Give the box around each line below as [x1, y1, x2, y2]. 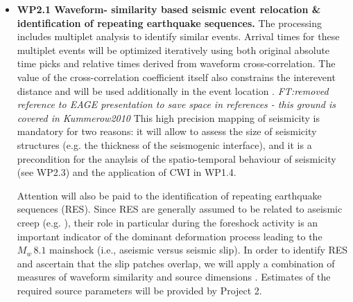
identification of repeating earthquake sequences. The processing [17, 15, 322, 30]
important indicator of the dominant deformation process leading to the [17, 229, 322, 243]
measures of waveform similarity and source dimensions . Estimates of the [17, 269, 331, 284]
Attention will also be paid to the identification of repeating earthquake [17, 188, 322, 202]
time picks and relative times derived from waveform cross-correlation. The [17, 56, 336, 71]
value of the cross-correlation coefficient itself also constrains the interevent [17, 69, 336, 84]
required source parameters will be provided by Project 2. [17, 283, 262, 297]
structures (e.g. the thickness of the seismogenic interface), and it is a [17, 137, 312, 152]
